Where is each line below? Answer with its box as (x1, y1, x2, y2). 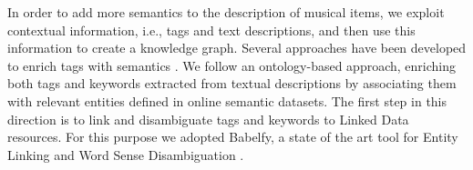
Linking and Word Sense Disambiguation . (7, 145, 244, 164)
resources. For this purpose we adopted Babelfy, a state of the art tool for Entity (7, 127, 458, 146)
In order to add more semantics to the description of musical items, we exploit (7, 3, 445, 21)
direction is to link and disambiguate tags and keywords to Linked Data (7, 109, 409, 128)
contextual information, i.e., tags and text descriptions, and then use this (7, 20, 416, 39)
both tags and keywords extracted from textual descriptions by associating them (7, 74, 457, 93)
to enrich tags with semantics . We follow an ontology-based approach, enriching (7, 55, 456, 75)
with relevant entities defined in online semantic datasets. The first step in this (7, 91, 447, 110)
